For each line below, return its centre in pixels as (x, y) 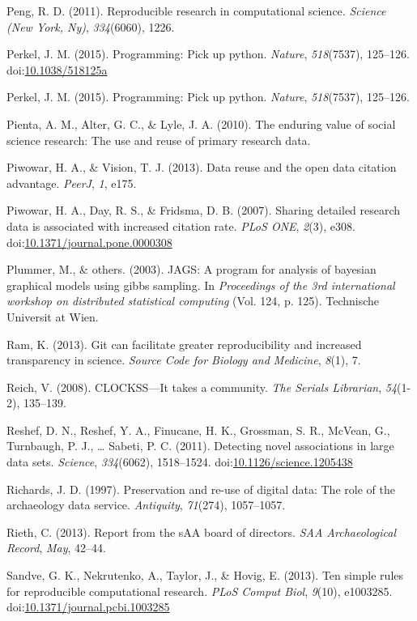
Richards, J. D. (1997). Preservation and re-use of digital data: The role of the (201, 489)
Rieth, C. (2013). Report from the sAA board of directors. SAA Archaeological (202, 532)
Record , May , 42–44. (56, 548)
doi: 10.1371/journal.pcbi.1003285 (88, 607)
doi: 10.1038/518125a (57, 69)
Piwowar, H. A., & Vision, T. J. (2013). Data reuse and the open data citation (202, 167)
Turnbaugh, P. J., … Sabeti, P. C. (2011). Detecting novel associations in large (200, 446)
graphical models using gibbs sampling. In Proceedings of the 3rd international (201, 285)
